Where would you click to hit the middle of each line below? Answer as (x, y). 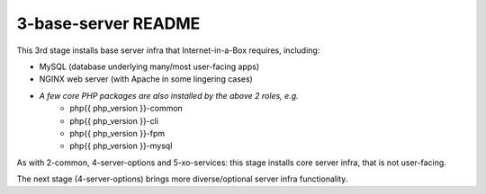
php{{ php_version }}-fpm (117, 133)
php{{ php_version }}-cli (114, 120)
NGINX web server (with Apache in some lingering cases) (146, 79)
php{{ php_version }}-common (126, 109)
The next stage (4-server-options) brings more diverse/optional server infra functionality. (182, 179)
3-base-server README (108, 23)
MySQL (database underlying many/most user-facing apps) (149, 66)
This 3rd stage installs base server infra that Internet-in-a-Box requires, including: (168, 50)
